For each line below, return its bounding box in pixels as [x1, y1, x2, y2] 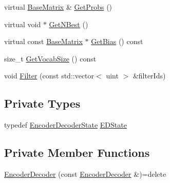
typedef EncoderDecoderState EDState [4, 119, 127, 130]
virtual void [4, 18, 41, 29]
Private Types [4, 95, 81, 111]
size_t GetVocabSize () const [4, 53, 97, 64]
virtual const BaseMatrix [4, 36, 83, 47]
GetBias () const [91, 36, 143, 47]
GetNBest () [49, 18, 88, 29]
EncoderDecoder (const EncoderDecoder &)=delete [4, 168, 166, 179]
